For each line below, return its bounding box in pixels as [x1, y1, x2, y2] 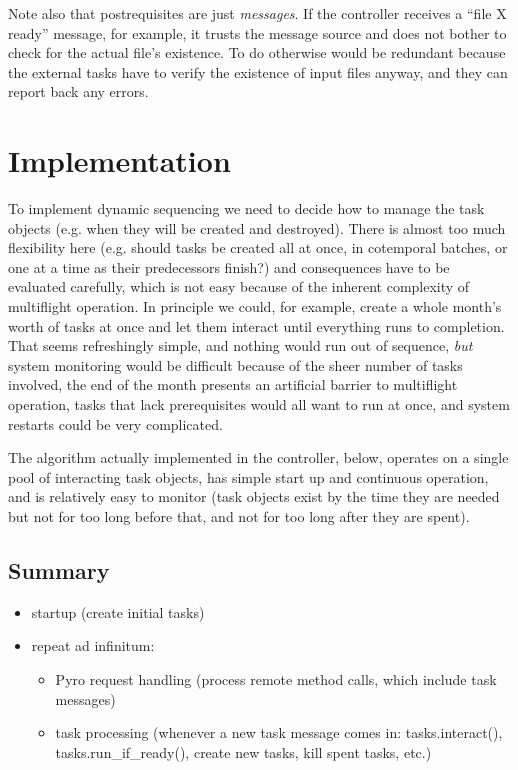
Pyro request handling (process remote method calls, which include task [55, 668, 497, 689]
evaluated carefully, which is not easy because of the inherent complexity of [8, 276, 470, 297]
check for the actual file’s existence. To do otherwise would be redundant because [8, 42, 506, 63]
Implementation [8, 140, 231, 181]
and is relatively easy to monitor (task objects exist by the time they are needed [8, 486, 500, 507]
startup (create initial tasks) [31, 601, 205, 622]
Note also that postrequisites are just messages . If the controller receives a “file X [8, 3, 507, 23]
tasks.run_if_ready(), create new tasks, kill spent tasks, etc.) [55, 741, 432, 762]
